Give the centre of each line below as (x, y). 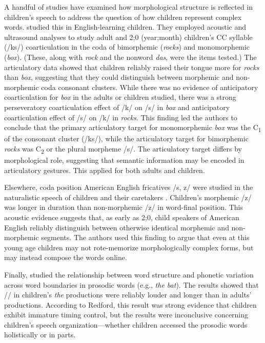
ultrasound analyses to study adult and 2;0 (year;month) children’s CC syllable (128, 37)
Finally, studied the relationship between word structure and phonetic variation (129, 274)
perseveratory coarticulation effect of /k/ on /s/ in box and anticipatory (117, 107)
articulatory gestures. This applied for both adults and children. (105, 170)
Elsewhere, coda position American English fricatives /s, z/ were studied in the (129, 187)
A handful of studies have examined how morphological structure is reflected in (129, 7)
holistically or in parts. (40, 335)
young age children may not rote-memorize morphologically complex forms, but (129, 247)
